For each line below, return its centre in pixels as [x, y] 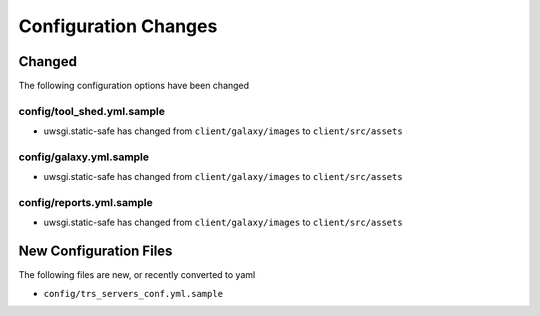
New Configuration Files [95, 251]
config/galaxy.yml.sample [84, 157]
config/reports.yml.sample [86, 203]
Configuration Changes [118, 26]
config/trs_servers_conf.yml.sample [133, 293]
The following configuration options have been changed [134, 86]
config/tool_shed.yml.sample [91, 111]
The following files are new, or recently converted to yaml [137, 275]
